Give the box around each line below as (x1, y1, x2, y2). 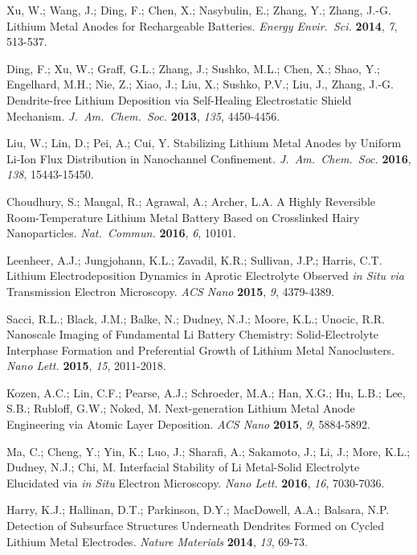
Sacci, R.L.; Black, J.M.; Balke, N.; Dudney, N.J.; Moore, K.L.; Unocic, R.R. (6, 310, 386, 327)
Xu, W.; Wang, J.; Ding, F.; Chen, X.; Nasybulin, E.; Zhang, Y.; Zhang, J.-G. (6, 2, 391, 18)
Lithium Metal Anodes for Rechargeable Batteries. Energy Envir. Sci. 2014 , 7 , (6, 17, 398, 34)
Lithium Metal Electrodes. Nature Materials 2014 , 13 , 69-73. (6, 532, 308, 549)
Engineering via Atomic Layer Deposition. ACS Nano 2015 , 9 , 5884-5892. (6, 416, 370, 433)
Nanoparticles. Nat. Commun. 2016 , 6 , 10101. (6, 224, 236, 241)
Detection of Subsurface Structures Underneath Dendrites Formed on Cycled (6, 517, 385, 534)
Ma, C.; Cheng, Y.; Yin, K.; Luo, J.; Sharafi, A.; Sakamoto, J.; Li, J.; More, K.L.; (6, 442, 411, 459)
